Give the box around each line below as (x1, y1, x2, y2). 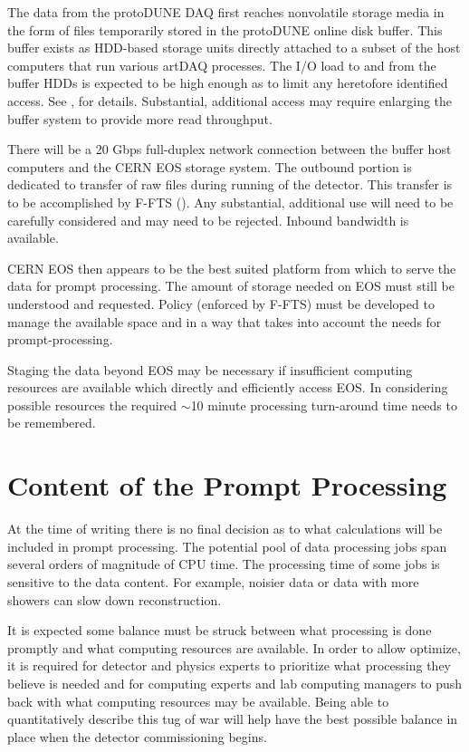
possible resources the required (7, 395, 177, 414)
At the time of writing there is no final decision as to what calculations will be (7, 519, 443, 538)
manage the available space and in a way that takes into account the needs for (7, 312, 442, 331)
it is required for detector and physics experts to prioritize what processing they (7, 656, 451, 675)
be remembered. (7, 413, 96, 432)
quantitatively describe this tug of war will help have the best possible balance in (7, 709, 458, 728)
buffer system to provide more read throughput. (7, 109, 273, 128)
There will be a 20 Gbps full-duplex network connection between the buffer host (7, 140, 452, 159)
